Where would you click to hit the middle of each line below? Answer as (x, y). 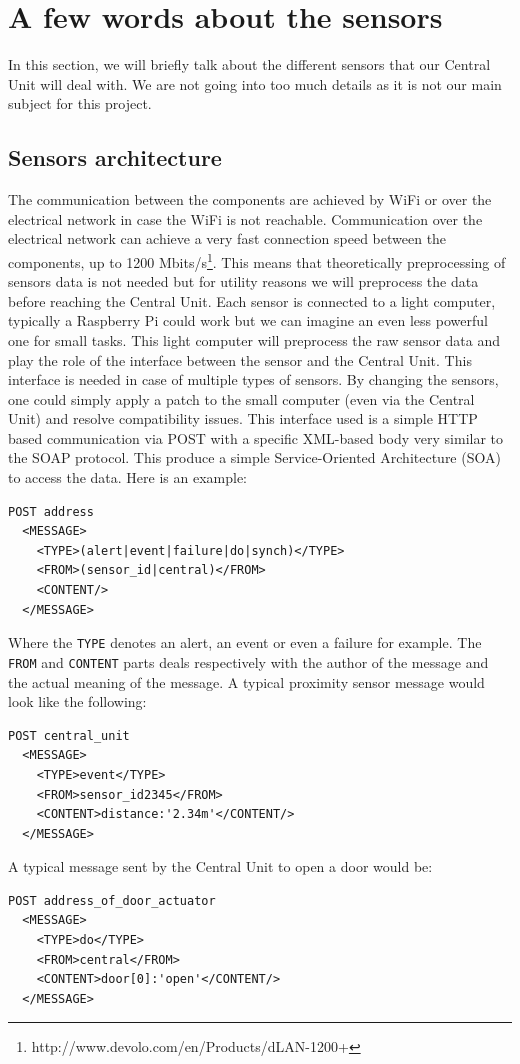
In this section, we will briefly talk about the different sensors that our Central (249, 64)
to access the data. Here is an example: (127, 477)
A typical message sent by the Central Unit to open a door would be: (220, 866)
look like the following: (77, 701)
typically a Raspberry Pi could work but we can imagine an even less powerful (248, 320)
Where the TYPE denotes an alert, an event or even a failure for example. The (245, 642)
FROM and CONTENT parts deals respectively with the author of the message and (248, 661)
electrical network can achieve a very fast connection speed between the (227, 238)
